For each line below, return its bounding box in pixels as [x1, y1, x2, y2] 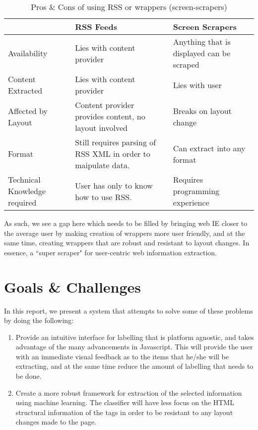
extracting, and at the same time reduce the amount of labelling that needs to [15, 361, 254, 371]
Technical [8, 174, 41, 185]
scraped [173, 59, 199, 70]
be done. [15, 371, 42, 381]
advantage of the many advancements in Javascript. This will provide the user [15, 341, 253, 352]
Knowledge [8, 185, 46, 197]
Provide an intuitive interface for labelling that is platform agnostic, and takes [15, 331, 254, 342]
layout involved [75, 122, 128, 133]
